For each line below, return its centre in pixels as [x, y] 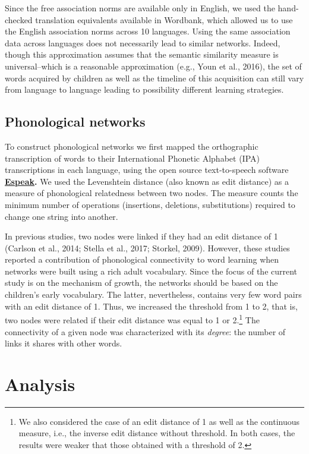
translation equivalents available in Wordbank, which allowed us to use [164, 19]
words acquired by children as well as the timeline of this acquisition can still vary [154, 78]
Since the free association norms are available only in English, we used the [140, 8]
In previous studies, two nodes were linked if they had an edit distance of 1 [141, 236]
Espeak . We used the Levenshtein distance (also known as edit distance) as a [147, 181]
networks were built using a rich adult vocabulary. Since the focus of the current [151, 271]
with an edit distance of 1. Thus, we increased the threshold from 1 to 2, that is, [151, 306]
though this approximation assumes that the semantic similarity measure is [142, 54]
